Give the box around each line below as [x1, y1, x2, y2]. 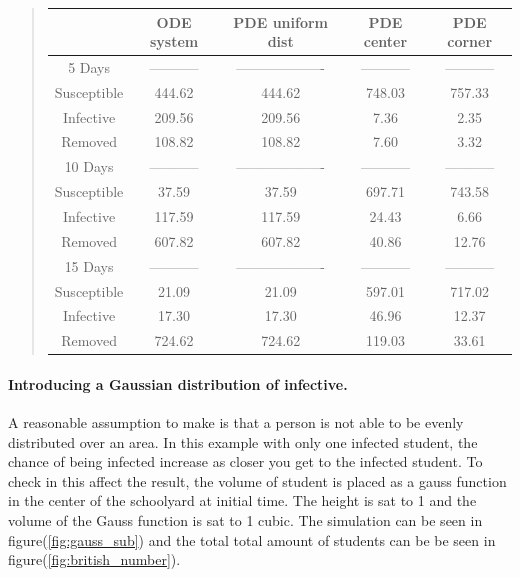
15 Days [64, 255, 114, 276]
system [149, 31, 199, 52]
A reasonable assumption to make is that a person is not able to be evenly [8, 412, 464, 433]
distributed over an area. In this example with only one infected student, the [8, 431, 478, 452]
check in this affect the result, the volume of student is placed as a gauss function [8, 470, 507, 491]
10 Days [64, 156, 114, 177]
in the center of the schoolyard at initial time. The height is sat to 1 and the [8, 490, 477, 511]
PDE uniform [233, 11, 329, 32]
